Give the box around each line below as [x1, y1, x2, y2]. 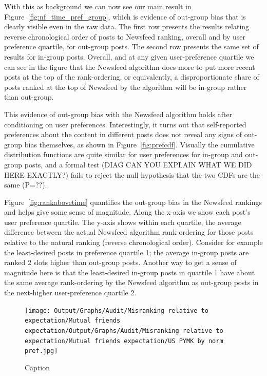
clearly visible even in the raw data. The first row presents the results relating [4, 21, 250, 32]
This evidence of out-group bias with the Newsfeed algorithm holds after [4, 108, 233, 119]
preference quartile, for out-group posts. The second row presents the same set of [4, 41, 259, 52]
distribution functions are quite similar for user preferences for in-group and [4, 149, 243, 160]
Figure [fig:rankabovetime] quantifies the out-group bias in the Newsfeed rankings [4, 196, 262, 207]
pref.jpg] [25, 347, 58, 355]
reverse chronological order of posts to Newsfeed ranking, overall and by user [4, 31, 246, 42]
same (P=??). [4, 179, 47, 190]
